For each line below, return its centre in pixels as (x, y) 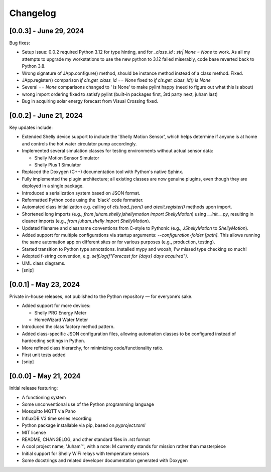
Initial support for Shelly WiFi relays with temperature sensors (86, 453)
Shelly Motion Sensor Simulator (67, 158)
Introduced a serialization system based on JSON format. (81, 193)
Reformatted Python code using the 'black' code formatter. (83, 200)
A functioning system (44, 397)
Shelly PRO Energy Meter (60, 312)
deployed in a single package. (53, 186)
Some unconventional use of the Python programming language (88, 404)
